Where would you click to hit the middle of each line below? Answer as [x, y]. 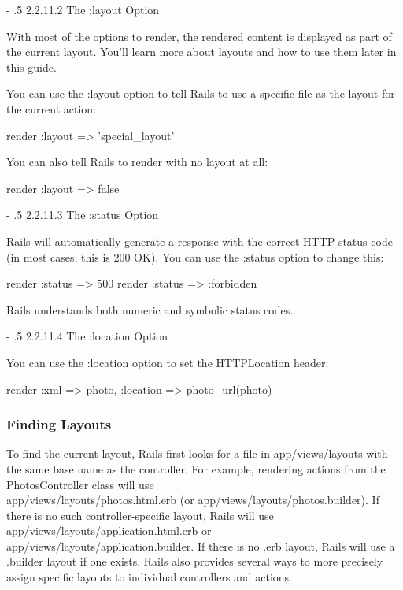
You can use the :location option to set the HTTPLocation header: [168, 362]
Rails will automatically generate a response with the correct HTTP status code [200, 241]
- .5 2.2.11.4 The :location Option [87, 336]
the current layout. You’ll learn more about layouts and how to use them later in [201, 52]
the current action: [52, 108]
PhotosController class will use [80, 484]
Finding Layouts [59, 424]
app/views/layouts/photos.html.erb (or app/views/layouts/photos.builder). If [193, 500]
